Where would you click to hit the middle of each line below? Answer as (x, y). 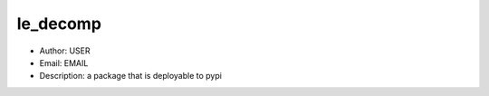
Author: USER (65, 51)
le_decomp (59, 24)
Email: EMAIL (64, 62)
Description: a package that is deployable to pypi (130, 76)
